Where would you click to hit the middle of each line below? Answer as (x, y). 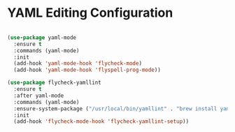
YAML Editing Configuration (90, 13)
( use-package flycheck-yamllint (54, 83)
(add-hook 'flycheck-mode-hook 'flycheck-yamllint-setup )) (101, 122)
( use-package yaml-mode (42, 37)
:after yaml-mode (39, 96)
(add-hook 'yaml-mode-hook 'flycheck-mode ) (78, 64)
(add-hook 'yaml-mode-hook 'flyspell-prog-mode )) (87, 70)
